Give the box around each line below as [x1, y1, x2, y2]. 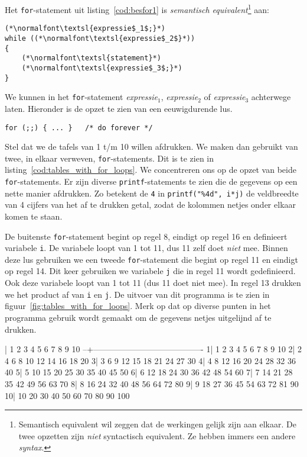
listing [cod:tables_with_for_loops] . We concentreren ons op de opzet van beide [5, 163, 296, 176]
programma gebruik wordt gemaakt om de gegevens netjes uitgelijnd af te [5, 311, 272, 323]
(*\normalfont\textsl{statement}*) [21, 54, 161, 63]
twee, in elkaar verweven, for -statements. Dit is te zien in [5, 152, 214, 164]
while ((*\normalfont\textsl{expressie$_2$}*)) [5, 34, 195, 43]
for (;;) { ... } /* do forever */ [5, 123, 153, 132]
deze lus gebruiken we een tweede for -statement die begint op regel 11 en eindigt [5, 253, 298, 265]
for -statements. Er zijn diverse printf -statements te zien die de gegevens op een [5, 175, 298, 187]
